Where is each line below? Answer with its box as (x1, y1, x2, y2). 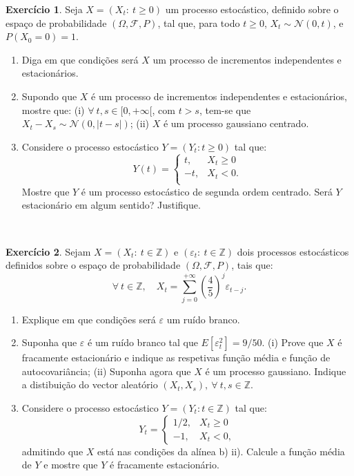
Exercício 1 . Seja (6, 2, 83, 16)
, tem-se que (199, 102, 251, 117)
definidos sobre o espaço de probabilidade (6, 258, 181, 272)
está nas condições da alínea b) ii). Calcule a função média (97, 444, 345, 458)
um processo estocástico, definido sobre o (165, 2, 339, 16)
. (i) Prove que (262, 335, 324, 350)
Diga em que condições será (21, 52, 139, 66)
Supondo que (21, 88, 77, 103)
